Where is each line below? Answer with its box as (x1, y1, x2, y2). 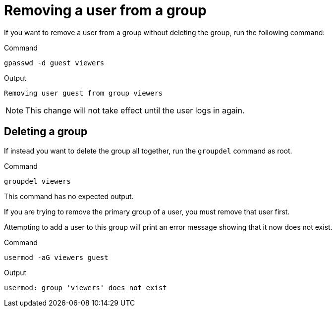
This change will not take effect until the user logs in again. (25, 105, 245, 115)
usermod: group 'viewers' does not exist (4, 283, 167, 292)
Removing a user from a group (4, 2, 207, 19)
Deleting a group (4, 125, 88, 138)
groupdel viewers (4, 177, 71, 185)
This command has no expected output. (4, 192, 134, 201)
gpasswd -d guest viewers (4, 58, 105, 67)
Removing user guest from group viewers (4, 89, 163, 97)
